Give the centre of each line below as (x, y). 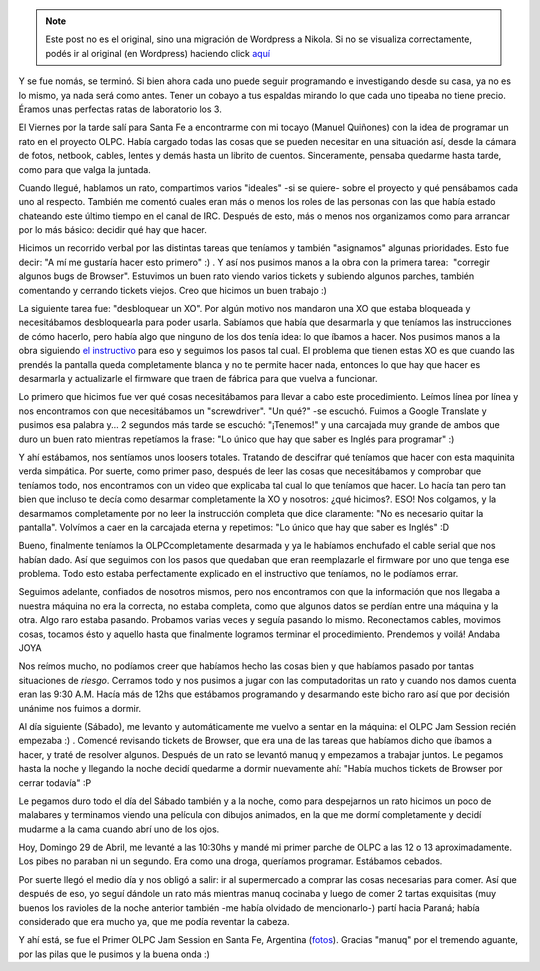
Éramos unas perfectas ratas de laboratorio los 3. (120, 109)
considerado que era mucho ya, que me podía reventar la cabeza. (154, 922)
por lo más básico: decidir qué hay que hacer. (112, 230)
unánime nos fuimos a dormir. (80, 708)
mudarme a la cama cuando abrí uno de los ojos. (119, 829)
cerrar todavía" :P (55, 782)
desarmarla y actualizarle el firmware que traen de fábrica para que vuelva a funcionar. (198, 378)
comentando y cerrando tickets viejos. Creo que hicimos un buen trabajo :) (172, 290)
